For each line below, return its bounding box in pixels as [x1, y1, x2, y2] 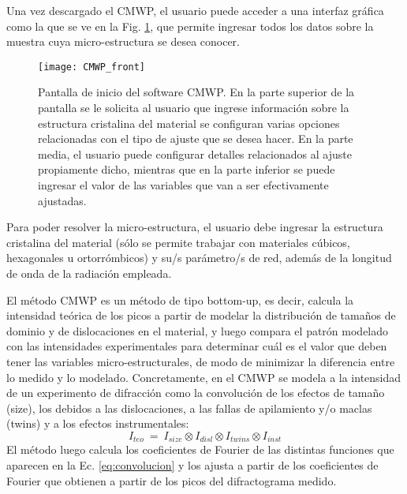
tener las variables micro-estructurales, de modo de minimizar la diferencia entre [6, 353, 395, 369]
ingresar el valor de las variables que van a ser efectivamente [38, 177, 329, 193]
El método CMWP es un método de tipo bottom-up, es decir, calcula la [6, 291, 354, 308]
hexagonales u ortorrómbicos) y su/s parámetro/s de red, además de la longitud [6, 249, 392, 266]
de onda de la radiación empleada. [6, 264, 172, 281]
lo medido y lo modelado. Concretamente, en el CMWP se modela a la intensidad [6, 369, 401, 385]
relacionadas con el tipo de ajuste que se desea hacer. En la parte [38, 130, 353, 147]
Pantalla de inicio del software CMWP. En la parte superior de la [38, 84, 355, 100]
